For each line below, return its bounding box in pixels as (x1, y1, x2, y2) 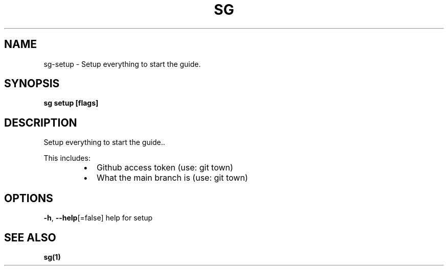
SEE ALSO (4, 231, 56, 244)
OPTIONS (4, 191, 53, 205)
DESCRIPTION (4, 116, 77, 129)
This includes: (43, 154, 91, 163)
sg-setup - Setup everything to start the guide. (43, 59, 201, 68)
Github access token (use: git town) (96, 162, 233, 173)
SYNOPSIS (4, 77, 60, 90)
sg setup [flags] (43, 99, 99, 108)
